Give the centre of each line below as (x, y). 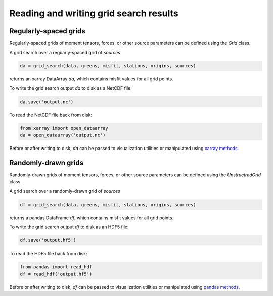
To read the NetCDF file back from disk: (51, 115)
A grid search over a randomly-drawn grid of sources (65, 191)
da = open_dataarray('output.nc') (63, 135)
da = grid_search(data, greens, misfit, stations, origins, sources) (108, 66)
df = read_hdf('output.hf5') (56, 274)
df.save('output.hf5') (48, 240)
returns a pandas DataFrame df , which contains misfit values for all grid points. (92, 218)
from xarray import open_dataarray (64, 128)
